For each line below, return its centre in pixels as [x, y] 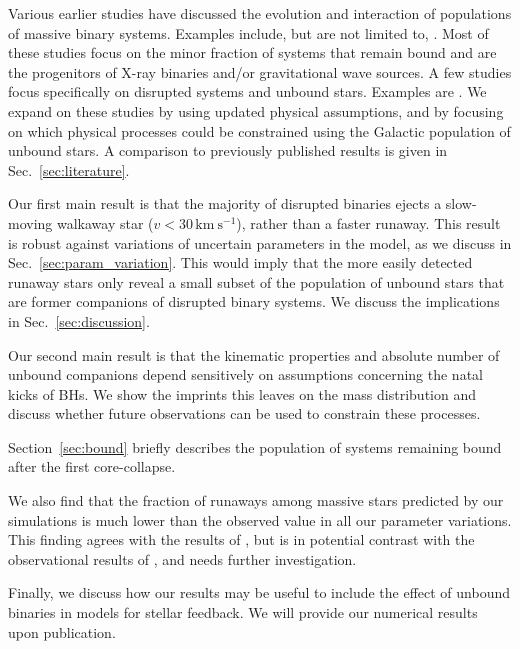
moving [30, 222]
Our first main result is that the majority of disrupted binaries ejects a [225, 203]
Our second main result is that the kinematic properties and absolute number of [254, 354]
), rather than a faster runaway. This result [368, 222]
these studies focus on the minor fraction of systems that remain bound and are [252, 52]
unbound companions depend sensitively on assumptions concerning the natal [245, 374]
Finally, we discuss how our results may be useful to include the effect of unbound [259, 592]
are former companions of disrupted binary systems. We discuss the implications [254, 301]
